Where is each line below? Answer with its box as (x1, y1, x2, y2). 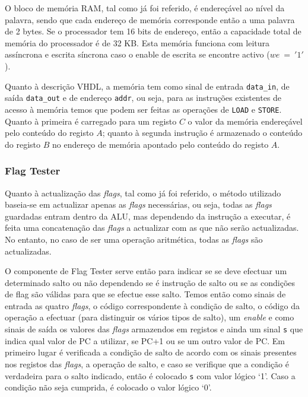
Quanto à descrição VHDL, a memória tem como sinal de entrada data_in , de (5, 80, 290, 92)
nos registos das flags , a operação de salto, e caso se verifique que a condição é (5, 357, 289, 370)
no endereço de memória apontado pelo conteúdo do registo (52, 138, 269, 150)
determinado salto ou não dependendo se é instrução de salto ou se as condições (5, 276, 296, 288)
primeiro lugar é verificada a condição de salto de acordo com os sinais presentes (5, 346, 297, 358)
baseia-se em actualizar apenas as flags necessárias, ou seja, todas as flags (5, 198, 272, 211)
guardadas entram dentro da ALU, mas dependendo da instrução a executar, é (5, 209, 291, 222)
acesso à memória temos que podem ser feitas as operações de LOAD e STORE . (5, 103, 282, 115)
